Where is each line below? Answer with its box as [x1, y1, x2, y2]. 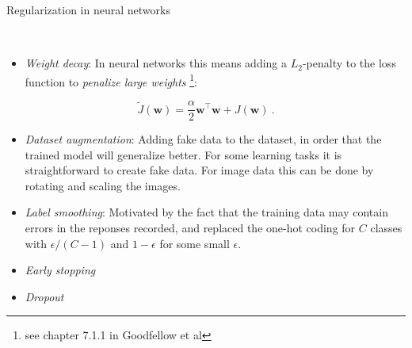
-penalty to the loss [302, 55, 396, 71]
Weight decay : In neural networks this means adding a [25, 55, 288, 71]
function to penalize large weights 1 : [25, 71, 197, 90]
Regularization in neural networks [6, 2, 170, 17]
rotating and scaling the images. [25, 177, 181, 193]
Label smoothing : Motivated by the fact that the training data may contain [25, 204, 388, 220]
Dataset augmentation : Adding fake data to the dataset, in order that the [25, 131, 382, 147]
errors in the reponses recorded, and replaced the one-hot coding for [25, 220, 356, 236]
